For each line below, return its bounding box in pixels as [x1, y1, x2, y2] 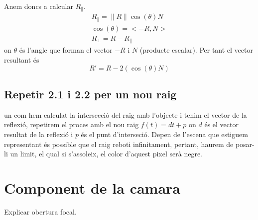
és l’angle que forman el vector [19, 45, 113, 55]
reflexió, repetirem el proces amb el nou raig [4, 119, 139, 130]
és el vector [204, 119, 239, 130]
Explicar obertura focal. [4, 206, 77, 217]
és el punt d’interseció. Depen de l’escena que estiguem [81, 129, 248, 140]
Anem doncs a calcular [4, 1, 73, 11]
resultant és [4, 55, 39, 65]
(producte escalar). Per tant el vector [139, 45, 253, 55]
